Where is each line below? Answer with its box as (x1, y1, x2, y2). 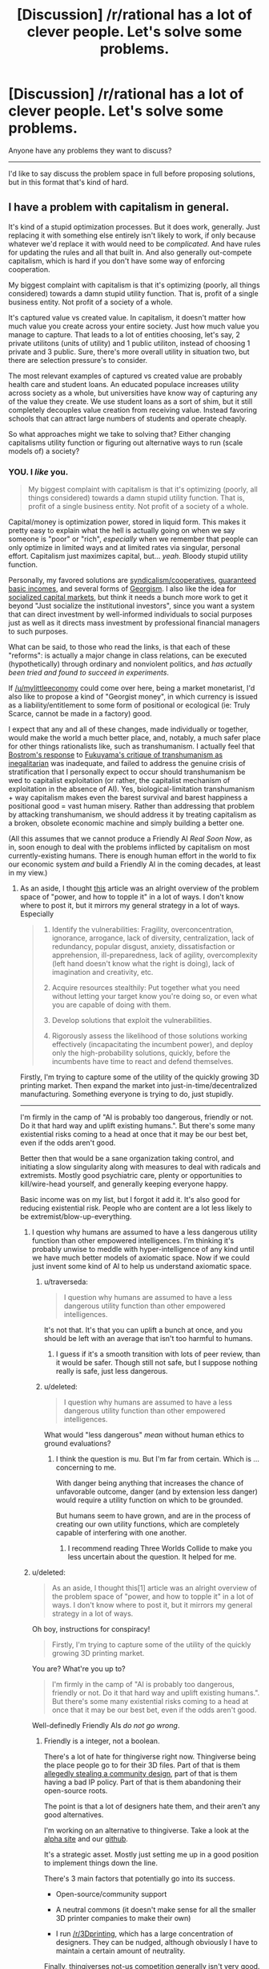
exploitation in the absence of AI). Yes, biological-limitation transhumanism (8, 785, 255, 794)
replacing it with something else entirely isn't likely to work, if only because (8, 230, 256, 240)
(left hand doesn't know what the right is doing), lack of (51, 959, 235, 968)
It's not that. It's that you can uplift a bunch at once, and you (43, 1325, 243, 1335)
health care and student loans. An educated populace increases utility (8, 379, 239, 389)
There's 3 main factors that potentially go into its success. (43, 1873, 235, 1884)
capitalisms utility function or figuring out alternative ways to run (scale (8, 438, 243, 447)
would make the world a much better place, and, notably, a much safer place (8, 733, 261, 743)
